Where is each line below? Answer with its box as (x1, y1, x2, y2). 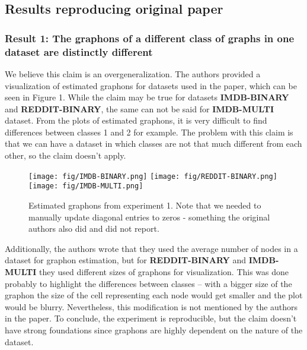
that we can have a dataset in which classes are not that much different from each (5, 137, 302, 150)
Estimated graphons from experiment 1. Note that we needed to (28, 198, 261, 211)
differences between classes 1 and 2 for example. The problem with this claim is (5, 125, 293, 138)
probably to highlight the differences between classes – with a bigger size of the (5, 277, 292, 289)
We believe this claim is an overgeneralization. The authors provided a (5, 67, 261, 80)
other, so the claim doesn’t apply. (5, 149, 126, 162)
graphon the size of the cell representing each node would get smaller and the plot (5, 289, 303, 301)
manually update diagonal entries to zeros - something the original (28, 210, 270, 223)
